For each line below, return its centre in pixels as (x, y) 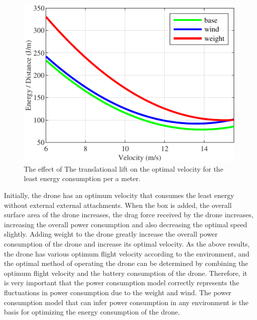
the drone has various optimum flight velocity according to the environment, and (127, 253)
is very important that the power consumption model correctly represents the (122, 283)
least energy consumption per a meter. (82, 178)
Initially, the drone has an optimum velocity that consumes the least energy (119, 195)
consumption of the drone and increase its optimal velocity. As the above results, (127, 243)
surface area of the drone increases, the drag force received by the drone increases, (129, 215)
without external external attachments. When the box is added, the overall (118, 205)
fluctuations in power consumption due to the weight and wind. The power (118, 292)
